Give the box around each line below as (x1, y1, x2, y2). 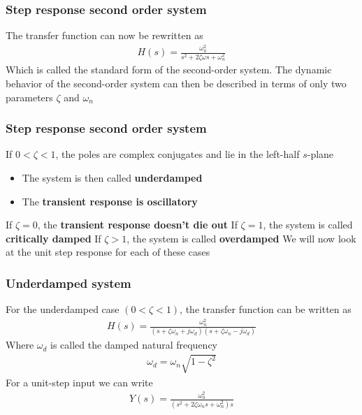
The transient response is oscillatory (22, 194, 198, 208)
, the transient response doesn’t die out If (37, 217, 238, 232)
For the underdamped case (6, 302, 120, 316)
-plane (307, 147, 334, 161)
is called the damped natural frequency (50, 337, 217, 352)
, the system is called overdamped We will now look (126, 231, 356, 245)
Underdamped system (6, 274, 131, 291)
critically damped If (6, 231, 101, 245)
